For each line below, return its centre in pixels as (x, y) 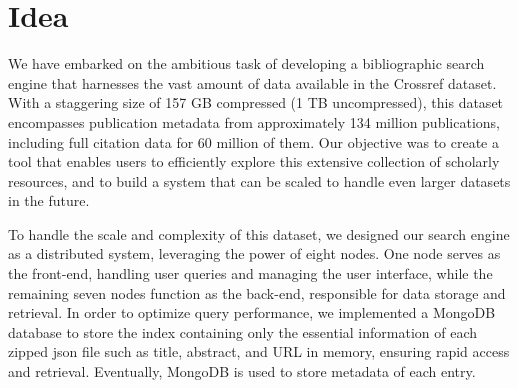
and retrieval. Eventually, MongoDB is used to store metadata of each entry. (242, 371)
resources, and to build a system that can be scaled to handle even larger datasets (259, 180)
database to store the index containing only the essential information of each (242, 331)
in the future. (49, 200)
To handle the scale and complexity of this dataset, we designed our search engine (259, 233)
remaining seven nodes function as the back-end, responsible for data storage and (257, 292)
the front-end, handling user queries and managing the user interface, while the (250, 273)
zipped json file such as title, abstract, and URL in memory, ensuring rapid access (259, 351)
